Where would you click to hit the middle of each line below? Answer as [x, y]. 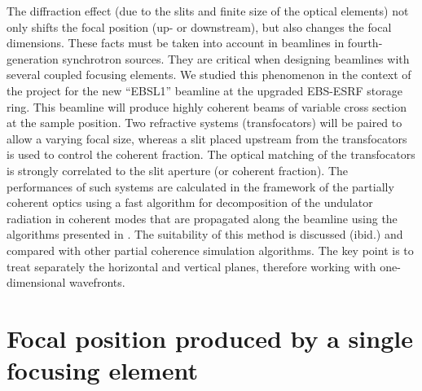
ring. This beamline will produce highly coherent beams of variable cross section [207, 106]
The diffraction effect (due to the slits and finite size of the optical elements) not [208, 11]
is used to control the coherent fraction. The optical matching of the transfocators [211, 154]
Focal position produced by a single [210, 338]
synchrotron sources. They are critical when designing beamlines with [236, 58]
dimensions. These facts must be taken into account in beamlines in [176, 43]
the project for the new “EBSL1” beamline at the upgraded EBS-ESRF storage [204, 90]
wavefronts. [97, 282]
